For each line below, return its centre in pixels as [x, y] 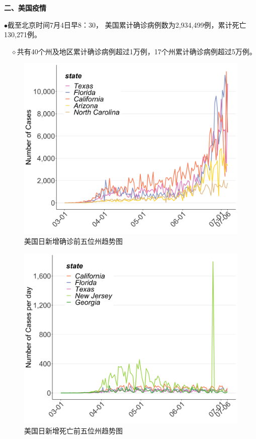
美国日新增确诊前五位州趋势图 [73, 241]
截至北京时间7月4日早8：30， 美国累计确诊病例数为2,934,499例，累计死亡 [127, 24]
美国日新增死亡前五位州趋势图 [73, 431]
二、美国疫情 [25, 8]
